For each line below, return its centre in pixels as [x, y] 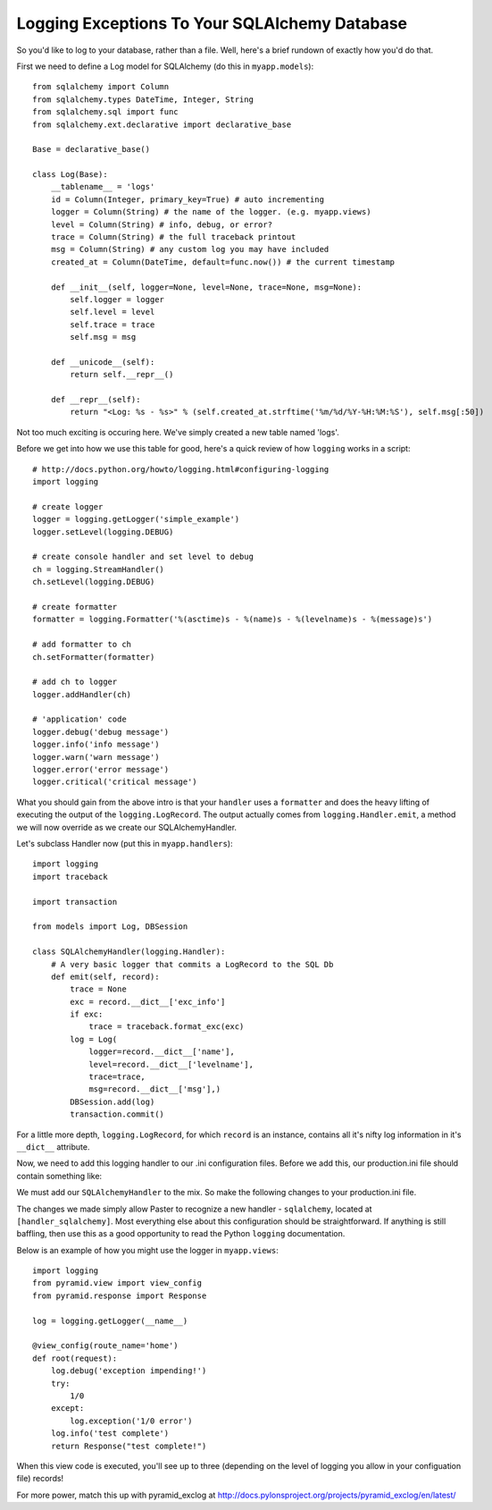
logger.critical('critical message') [115, 782]
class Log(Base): [70, 175]
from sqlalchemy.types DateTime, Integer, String [143, 99]
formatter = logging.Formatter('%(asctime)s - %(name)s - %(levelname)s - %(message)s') [233, 620]
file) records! [40, 1479]
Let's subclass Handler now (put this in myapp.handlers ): [125, 843]
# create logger [68, 506]
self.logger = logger [117, 299]
